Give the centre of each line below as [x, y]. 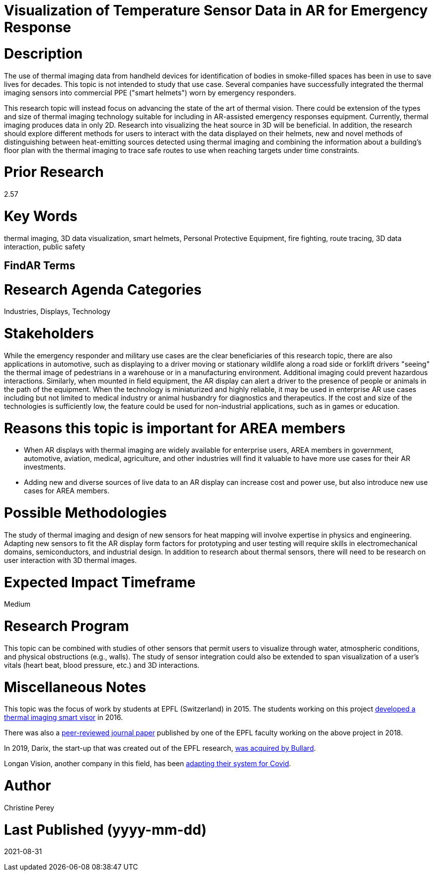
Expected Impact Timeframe [100, 582]
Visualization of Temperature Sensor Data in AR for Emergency [216, 10]
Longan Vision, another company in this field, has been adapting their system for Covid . [148, 764]
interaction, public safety [45, 246]
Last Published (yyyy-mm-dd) [105, 830]
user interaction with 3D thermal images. [70, 560]
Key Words [41, 216]
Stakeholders [49, 334]
